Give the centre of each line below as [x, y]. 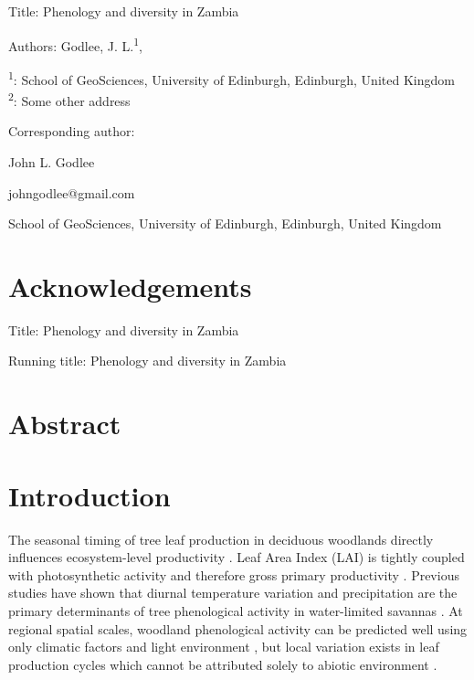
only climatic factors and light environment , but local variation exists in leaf [224, 647]
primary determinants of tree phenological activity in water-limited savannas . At [236, 610]
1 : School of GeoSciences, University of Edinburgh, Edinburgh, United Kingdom [232, 78]
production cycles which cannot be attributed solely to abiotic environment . [223, 664]
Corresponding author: [72, 131]
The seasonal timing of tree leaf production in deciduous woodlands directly [221, 539]
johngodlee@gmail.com [72, 192]
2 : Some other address [69, 99]
